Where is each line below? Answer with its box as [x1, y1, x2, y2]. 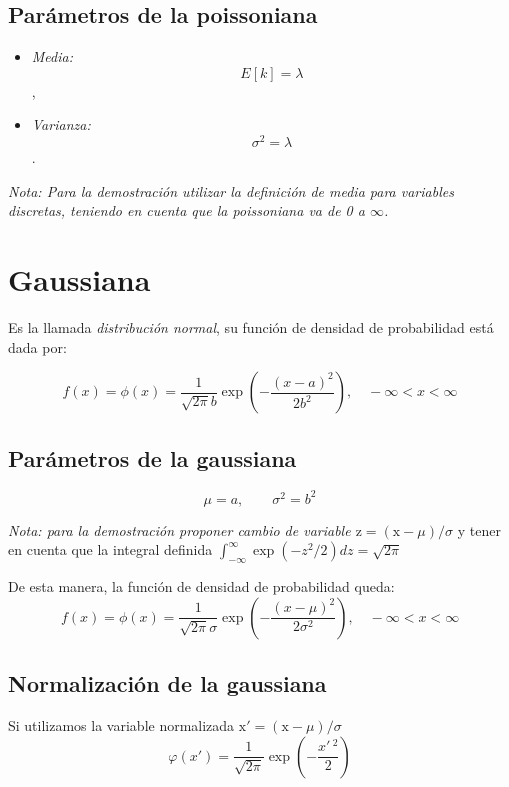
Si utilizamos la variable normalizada [8, 715, 235, 736]
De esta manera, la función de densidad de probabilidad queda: [8, 576, 395, 597]
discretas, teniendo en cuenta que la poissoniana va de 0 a [8, 200, 365, 221]
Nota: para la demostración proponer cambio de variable [8, 519, 351, 540]
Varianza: [31, 114, 91, 135]
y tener [457, 519, 501, 540]
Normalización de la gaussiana [8, 668, 327, 699]
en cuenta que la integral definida [8, 539, 213, 560]
